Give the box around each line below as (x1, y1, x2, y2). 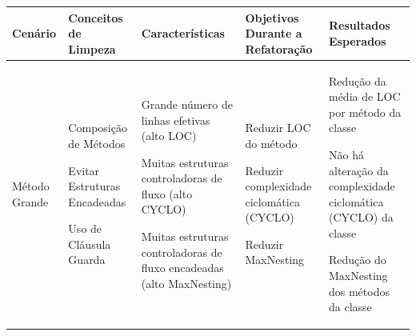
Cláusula (68, 235, 111, 252)
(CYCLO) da (328, 209, 394, 226)
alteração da (328, 162, 389, 178)
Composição (68, 119, 127, 136)
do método (245, 134, 298, 151)
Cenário (12, 25, 56, 42)
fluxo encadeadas (141, 259, 224, 276)
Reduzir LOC (245, 119, 311, 136)
